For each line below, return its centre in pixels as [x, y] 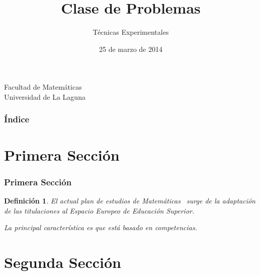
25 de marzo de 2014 [131, 49]
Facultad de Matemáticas [43, 87]
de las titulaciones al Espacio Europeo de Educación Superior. [99, 210]
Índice [17, 119]
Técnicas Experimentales [131, 32]
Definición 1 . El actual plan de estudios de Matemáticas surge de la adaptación [130, 200]
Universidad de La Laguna [45, 96]
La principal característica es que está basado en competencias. [101, 227]
